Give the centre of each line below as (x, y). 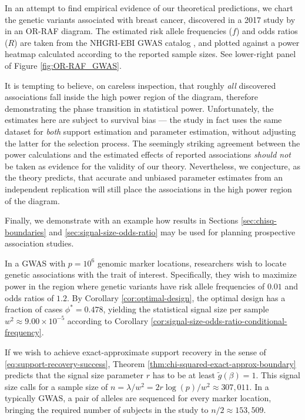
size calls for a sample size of (56, 386)
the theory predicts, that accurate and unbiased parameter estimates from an (144, 177)
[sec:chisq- (259, 220)
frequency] (23, 332)
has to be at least (184, 375)
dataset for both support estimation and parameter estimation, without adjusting (150, 131)
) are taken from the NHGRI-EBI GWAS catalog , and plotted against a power (157, 42)
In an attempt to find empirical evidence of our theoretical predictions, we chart (149, 8)
